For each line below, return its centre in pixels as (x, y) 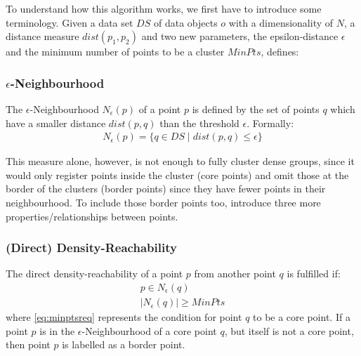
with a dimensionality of (281, 22)
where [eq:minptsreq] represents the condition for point (124, 317)
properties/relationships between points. (92, 216)
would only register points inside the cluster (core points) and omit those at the (177, 174)
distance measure (42, 36)
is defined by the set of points (256, 109)
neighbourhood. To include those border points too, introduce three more (163, 202)
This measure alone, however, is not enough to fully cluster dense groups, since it (180, 161)
